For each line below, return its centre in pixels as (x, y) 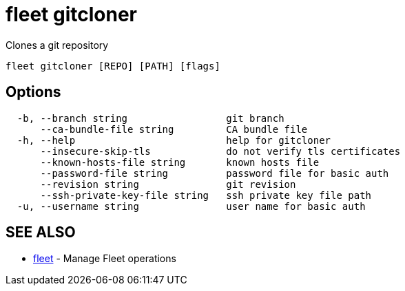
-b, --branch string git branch (150, 118)
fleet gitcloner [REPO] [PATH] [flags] (113, 66)
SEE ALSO (41, 233)
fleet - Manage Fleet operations (105, 259)
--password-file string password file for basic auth (215, 173)
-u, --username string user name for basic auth (191, 206)
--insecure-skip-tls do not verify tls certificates (220, 151)
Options (33, 92)
